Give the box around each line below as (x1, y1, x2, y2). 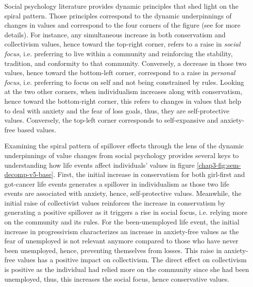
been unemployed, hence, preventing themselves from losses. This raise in (4, 245, 222, 255)
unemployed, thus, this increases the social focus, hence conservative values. (4, 273, 230, 284)
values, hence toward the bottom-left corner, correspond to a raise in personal (4, 67, 236, 78)
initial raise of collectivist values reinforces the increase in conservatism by (4, 197, 225, 207)
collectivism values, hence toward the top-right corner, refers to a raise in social (4, 39, 241, 49)
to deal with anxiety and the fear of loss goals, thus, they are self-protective (4, 105, 230, 115)
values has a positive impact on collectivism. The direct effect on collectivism (17, 255, 247, 265)
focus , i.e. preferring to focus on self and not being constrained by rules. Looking (4, 77, 244, 87)
